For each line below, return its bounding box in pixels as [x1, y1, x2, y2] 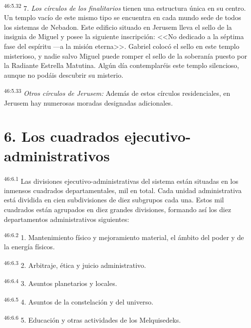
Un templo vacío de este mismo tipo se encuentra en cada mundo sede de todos [4, 12, 241, 22]
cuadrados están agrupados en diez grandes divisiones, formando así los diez [4, 204, 231, 214]
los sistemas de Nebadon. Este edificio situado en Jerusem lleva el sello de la [4, 22, 232, 32]
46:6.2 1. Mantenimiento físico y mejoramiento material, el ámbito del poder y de [4, 231, 244, 242]
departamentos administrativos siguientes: [4, 214, 129, 224]
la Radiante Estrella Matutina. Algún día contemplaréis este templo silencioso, [4, 60, 239, 70]
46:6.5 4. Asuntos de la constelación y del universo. [4, 295, 153, 306]
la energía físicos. [4, 241, 55, 252]
